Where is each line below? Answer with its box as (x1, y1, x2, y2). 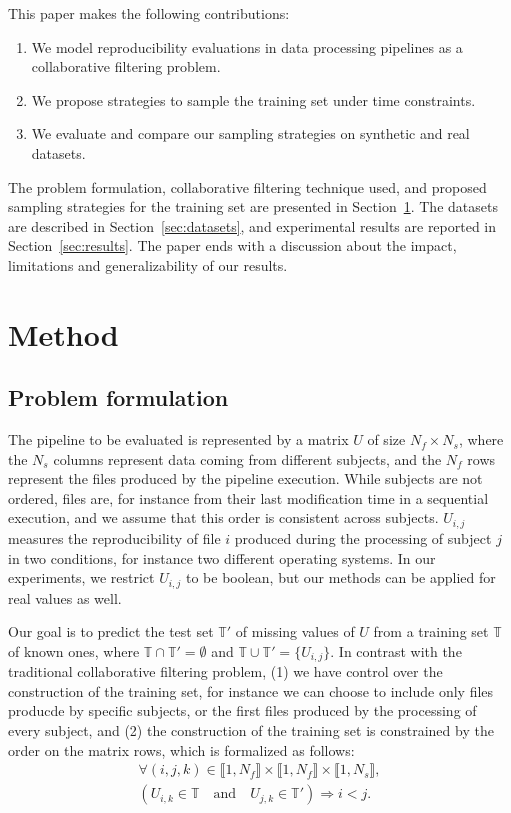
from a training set (373, 621, 489, 642)
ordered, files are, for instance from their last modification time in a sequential (8, 487, 489, 508)
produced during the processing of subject (234, 527, 492, 548)
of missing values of (235, 621, 355, 642)
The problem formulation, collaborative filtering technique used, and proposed (8, 176, 487, 197)
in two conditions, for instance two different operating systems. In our (8, 547, 436, 568)
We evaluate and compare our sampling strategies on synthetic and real (31, 123, 470, 144)
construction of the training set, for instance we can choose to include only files (8, 680, 494, 701)
